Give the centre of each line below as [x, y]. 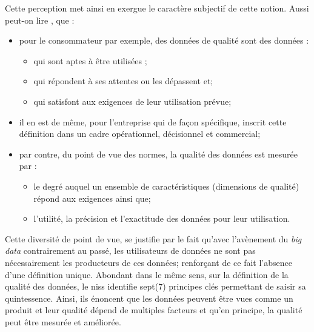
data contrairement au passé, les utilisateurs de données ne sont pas [130, 251]
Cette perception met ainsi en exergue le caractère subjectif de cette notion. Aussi [157, 8]
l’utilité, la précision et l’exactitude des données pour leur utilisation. [162, 218]
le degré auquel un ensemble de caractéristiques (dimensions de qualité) [166, 186]
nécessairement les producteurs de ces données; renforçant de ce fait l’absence [149, 262]
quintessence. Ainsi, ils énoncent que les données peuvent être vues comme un [149, 298]
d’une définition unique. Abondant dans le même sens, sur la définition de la [147, 274]
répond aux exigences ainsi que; [92, 198]
